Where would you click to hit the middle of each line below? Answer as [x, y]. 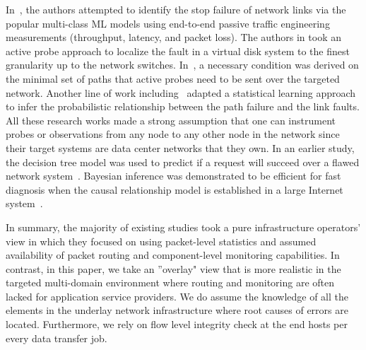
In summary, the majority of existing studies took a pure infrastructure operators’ [183, 227]
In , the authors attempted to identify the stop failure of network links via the [176, 9]
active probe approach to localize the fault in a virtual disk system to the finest [178, 51]
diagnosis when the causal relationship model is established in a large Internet [175, 189]
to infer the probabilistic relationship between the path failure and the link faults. [183, 106]
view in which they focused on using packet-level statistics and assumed [161, 241]
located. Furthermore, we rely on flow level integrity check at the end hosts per [177, 324]
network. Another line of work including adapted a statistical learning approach [181, 92]
